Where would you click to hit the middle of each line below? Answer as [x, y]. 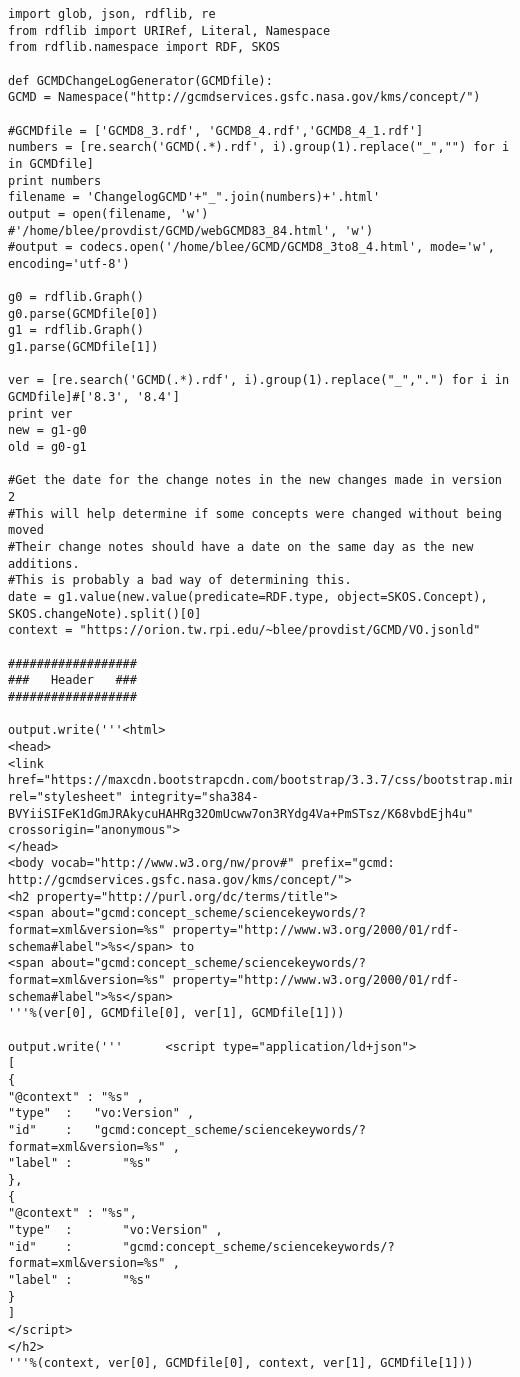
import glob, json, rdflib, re [112, 14]
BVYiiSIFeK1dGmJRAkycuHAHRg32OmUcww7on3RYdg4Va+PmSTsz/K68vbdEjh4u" [241, 813]
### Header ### [72, 680]
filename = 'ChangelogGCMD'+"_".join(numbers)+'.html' [194, 197]
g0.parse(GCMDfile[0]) [83, 313]
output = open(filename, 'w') [108, 213]
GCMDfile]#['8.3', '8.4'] [94, 397]
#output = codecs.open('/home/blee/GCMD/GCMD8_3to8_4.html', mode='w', [251, 247]
